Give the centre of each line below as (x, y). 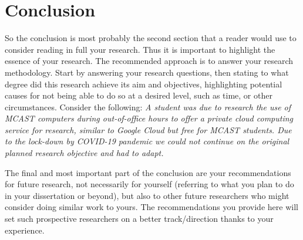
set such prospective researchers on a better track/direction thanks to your (139, 219)
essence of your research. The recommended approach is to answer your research (149, 61)
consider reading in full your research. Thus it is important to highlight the (140, 49)
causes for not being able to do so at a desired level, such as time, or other (139, 95)
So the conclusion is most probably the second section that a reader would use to (151, 38)
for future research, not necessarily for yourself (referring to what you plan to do (149, 184)
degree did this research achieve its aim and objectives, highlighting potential (144, 84)
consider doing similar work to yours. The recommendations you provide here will (151, 207)
